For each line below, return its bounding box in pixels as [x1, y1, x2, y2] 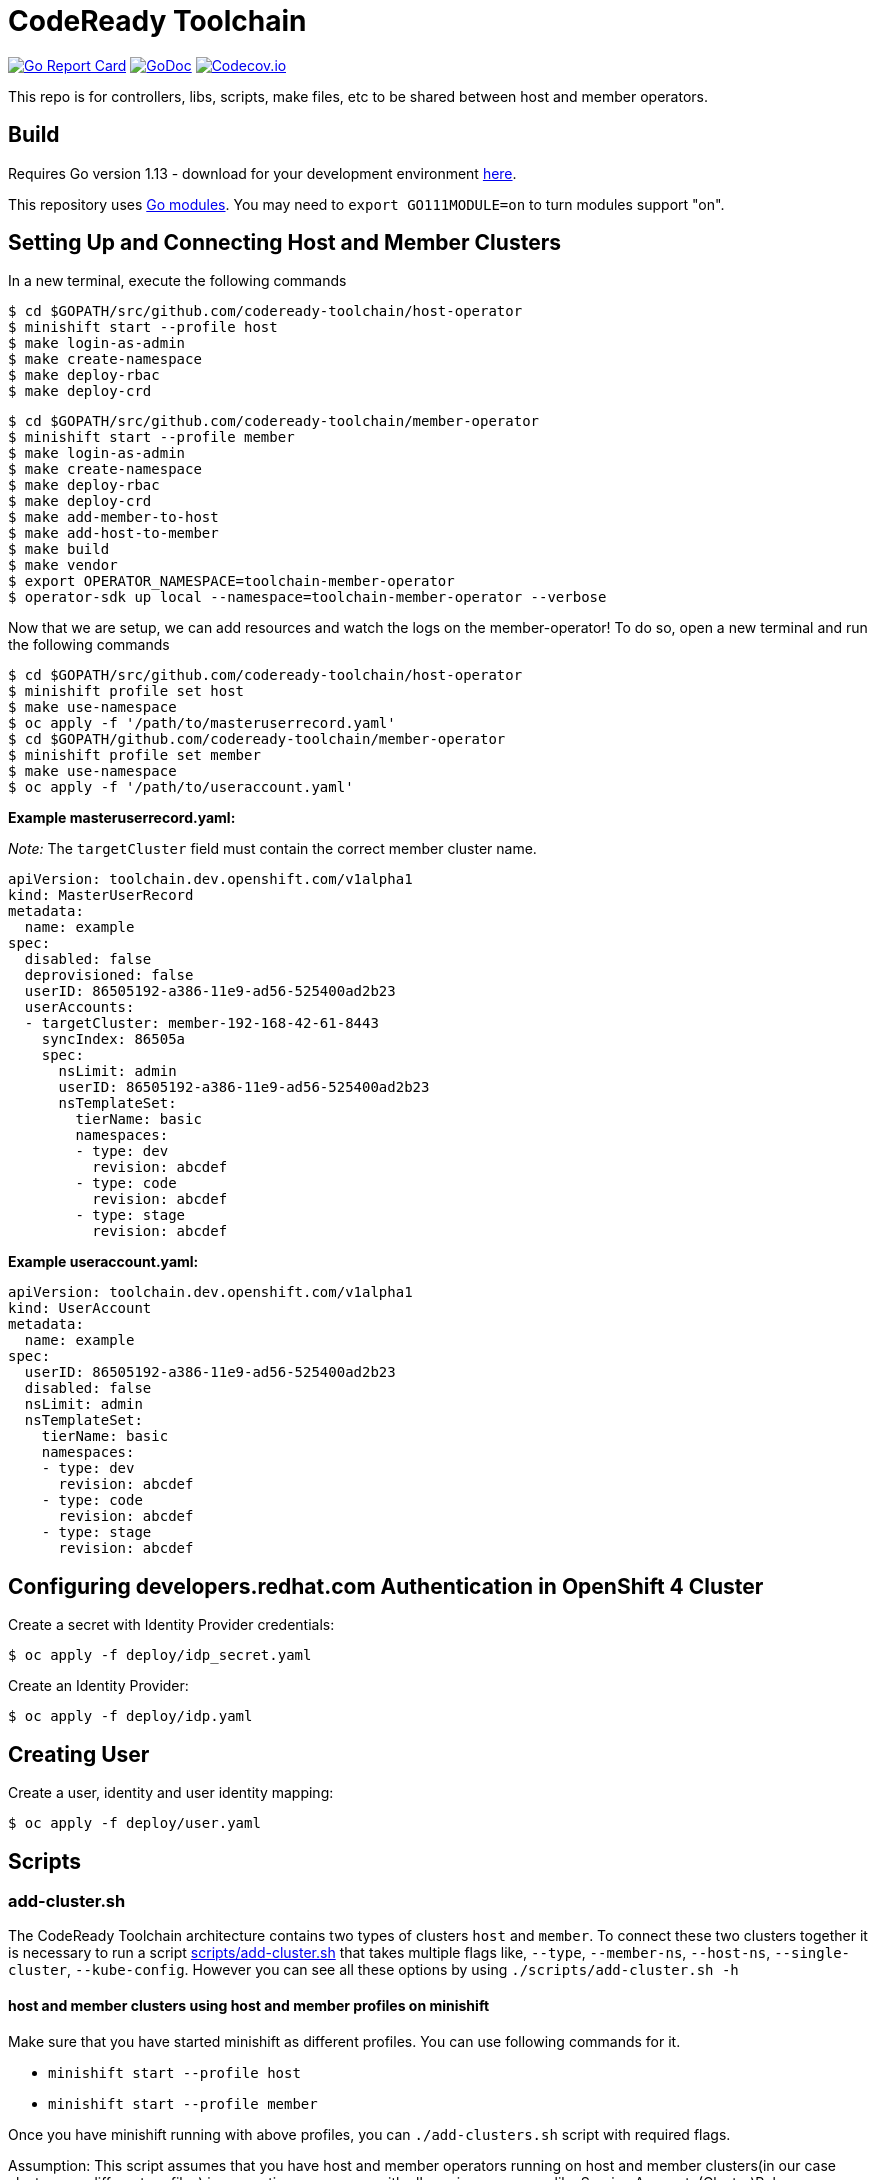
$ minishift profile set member [8, 747, 261, 764]
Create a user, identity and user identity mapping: [8, 1784, 334, 1802]
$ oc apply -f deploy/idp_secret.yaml [8, 1647, 312, 1664]
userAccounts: [24, 999, 135, 1016]
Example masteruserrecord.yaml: [8, 809, 236, 827]
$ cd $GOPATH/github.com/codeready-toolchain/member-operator [8, 731, 506, 748]
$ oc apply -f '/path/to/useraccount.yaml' [8, 779, 354, 796]
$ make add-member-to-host [8, 509, 219, 526]
